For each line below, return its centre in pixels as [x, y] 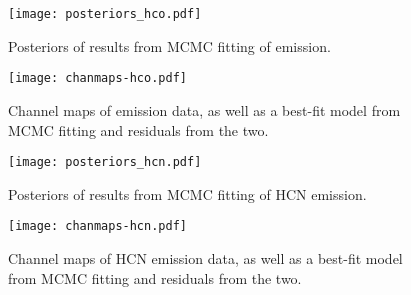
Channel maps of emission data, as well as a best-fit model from [204, 109]
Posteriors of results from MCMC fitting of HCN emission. [187, 193]
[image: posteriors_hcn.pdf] [105, 162]
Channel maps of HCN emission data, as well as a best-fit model [205, 258]
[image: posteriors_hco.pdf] [105, 14]
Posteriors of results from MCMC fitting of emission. [169, 45]
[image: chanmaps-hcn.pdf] [97, 226]
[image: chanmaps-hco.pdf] [97, 78]
